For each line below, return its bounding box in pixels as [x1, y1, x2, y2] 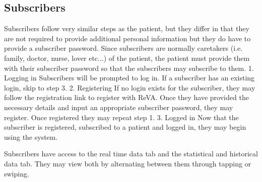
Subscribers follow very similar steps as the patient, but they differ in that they [4, 23, 249, 34]
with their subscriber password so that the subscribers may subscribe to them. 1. [4, 62, 254, 73]
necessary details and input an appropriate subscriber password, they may [4, 102, 233, 112]
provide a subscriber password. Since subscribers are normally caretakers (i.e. [4, 43, 243, 53]
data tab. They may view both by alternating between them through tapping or [4, 158, 251, 168]
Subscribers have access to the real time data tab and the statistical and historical [4, 148, 258, 159]
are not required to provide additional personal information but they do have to [4, 33, 251, 43]
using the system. [4, 131, 58, 142]
